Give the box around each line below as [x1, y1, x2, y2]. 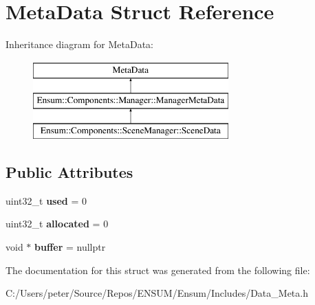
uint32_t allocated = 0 [6, 216, 109, 231]
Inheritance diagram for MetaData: [6, 37, 153, 52]
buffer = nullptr [34, 240, 106, 254]
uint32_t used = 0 [6, 193, 87, 207]
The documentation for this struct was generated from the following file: [6, 262, 310, 277]
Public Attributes [6, 161, 133, 183]
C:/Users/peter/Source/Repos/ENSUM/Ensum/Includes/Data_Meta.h [6, 286, 308, 300]
